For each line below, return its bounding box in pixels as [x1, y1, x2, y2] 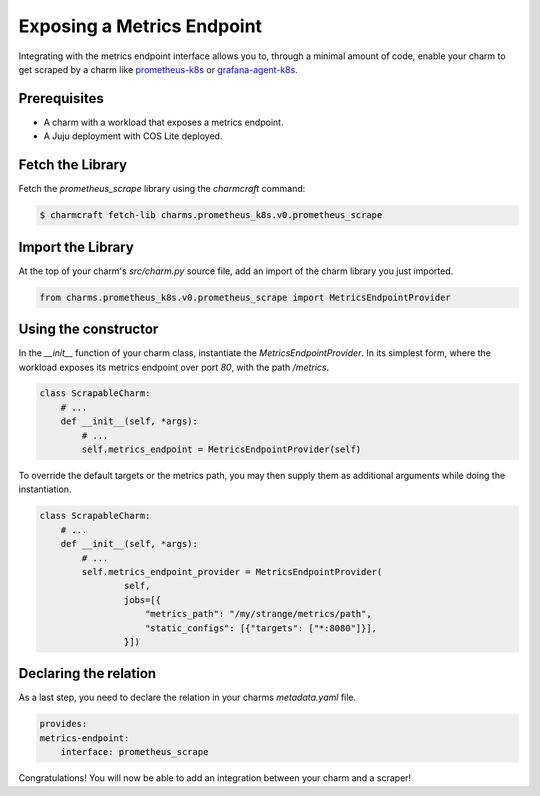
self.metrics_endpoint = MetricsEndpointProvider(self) [81, 444, 362, 455]
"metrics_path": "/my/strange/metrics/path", [145, 608, 372, 620]
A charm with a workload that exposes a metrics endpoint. [43, 116, 284, 128]
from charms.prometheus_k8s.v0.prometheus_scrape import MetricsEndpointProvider [39, 291, 452, 303]
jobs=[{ [123, 594, 162, 605]
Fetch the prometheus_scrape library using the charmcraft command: [18, 183, 306, 195]
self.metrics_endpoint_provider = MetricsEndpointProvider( [81, 566, 383, 577]
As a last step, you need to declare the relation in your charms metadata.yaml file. [18, 691, 357, 704]
